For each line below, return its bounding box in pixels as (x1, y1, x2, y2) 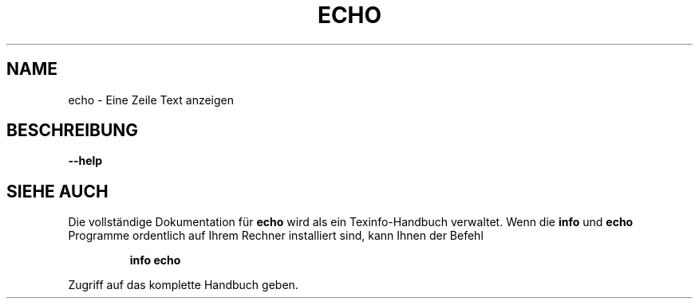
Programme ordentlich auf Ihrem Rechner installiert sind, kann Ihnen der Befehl (68, 229, 484, 243)
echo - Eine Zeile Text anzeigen (68, 92, 235, 107)
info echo (129, 253, 181, 268)
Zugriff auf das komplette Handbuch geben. (68, 278, 298, 292)
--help (68, 154, 103, 168)
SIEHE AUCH (6, 181, 109, 201)
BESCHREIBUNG (6, 120, 139, 141)
